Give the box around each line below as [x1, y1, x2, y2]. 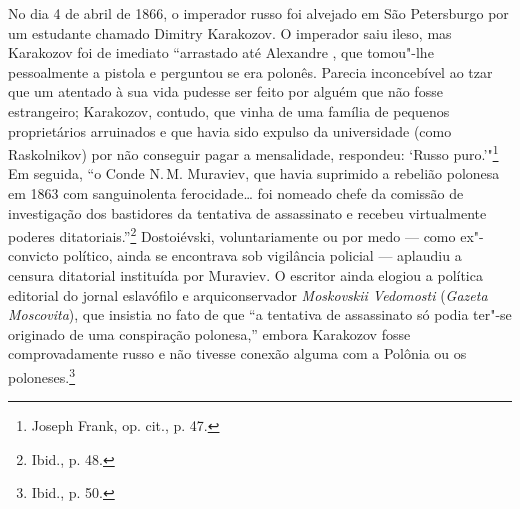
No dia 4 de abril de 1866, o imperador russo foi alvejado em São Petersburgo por [8, 3, 509, 23]
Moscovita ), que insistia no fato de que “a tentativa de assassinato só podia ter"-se [8, 304, 512, 325]
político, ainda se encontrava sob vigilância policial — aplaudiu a [63, 245, 462, 266]
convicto [8, 245, 59, 266]
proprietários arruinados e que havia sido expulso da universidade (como [8, 120, 452, 141]
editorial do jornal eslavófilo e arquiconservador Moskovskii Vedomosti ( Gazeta [8, 284, 488, 305]
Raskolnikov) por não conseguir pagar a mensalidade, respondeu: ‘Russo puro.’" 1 [8, 141, 499, 164]
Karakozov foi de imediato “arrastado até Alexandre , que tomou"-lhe [8, 42, 434, 63]
